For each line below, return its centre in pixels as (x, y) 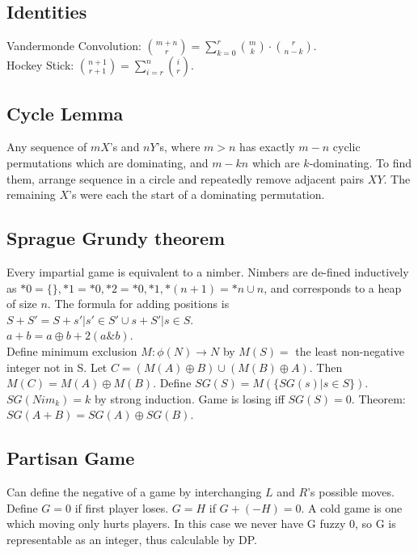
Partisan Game (71, 458)
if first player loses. (122, 507)
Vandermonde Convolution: (74, 46)
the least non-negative (350, 350)
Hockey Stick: (40, 65)
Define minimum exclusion (72, 350)
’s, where (178, 147)
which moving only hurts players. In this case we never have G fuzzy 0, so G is (201, 523)
